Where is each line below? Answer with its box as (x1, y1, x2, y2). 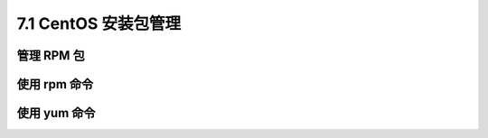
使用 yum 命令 (16, 106, 96, 121)
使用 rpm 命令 (16, 77, 94, 92)
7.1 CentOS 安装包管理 (16, 14, 181, 33)
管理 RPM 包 (16, 48, 85, 63)
